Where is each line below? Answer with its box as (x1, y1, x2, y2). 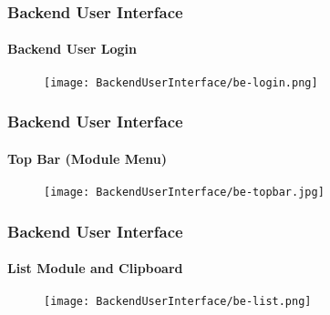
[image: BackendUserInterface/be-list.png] (44, 295, 312, 309)
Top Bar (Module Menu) (7, 148, 167, 168)
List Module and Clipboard (7, 259, 183, 278)
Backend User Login (7, 39, 137, 58)
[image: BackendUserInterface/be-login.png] (44, 76, 318, 89)
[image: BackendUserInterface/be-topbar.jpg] (44, 185, 325, 198)
